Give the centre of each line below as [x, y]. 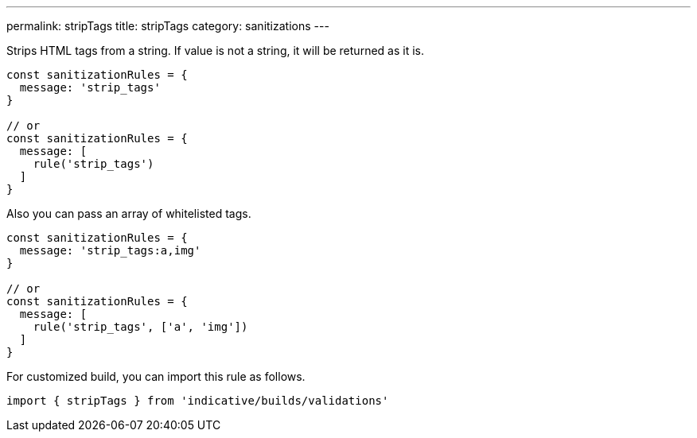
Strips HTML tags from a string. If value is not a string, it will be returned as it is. [215, 50]
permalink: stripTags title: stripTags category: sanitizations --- [168, 26]
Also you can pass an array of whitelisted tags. [129, 213]
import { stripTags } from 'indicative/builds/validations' [198, 401]
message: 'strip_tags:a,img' [110, 250]
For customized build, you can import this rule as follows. [156, 376]
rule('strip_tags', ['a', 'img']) [140, 327]
